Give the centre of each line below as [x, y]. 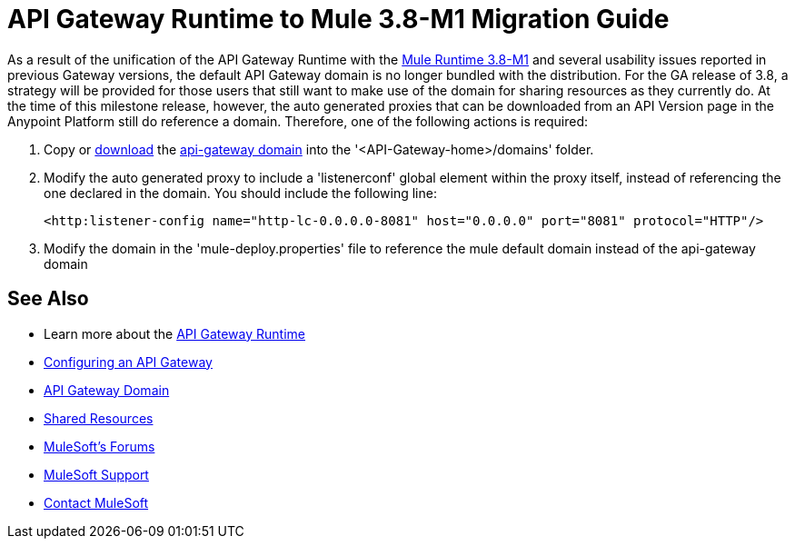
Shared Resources [99, 418]
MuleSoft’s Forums [99, 446]
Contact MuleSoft [96, 502]
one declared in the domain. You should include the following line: [240, 193]
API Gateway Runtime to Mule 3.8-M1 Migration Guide [338, 19]
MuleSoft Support [96, 474]
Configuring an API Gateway [128, 362]
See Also [48, 299]
